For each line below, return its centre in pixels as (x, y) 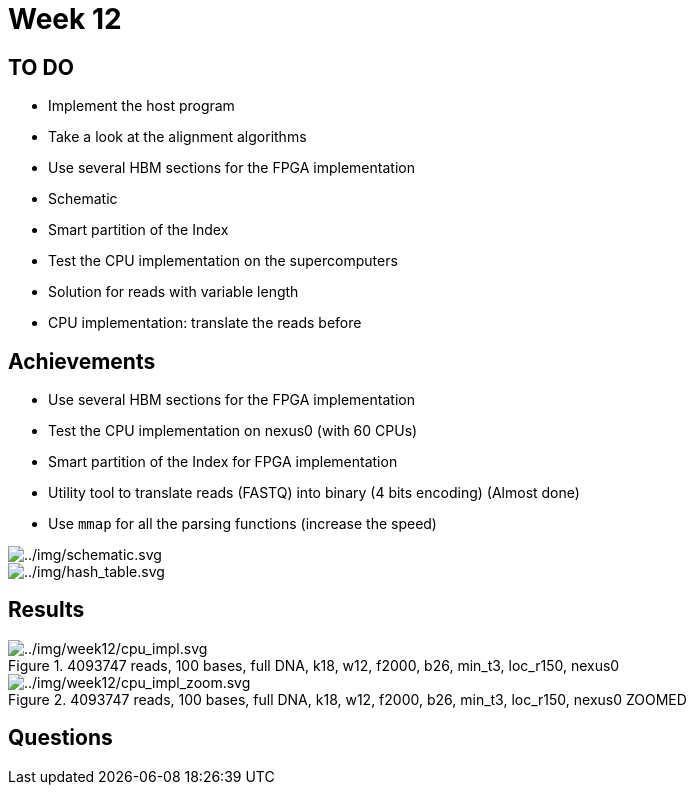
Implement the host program (141, 106)
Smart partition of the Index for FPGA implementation (223, 462)
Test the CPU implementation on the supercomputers (223, 261)
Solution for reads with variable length (173, 292)
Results (46, 610)
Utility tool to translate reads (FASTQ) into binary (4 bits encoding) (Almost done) (314, 493)
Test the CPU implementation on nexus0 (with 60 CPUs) (233, 431)
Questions (60, 738)
